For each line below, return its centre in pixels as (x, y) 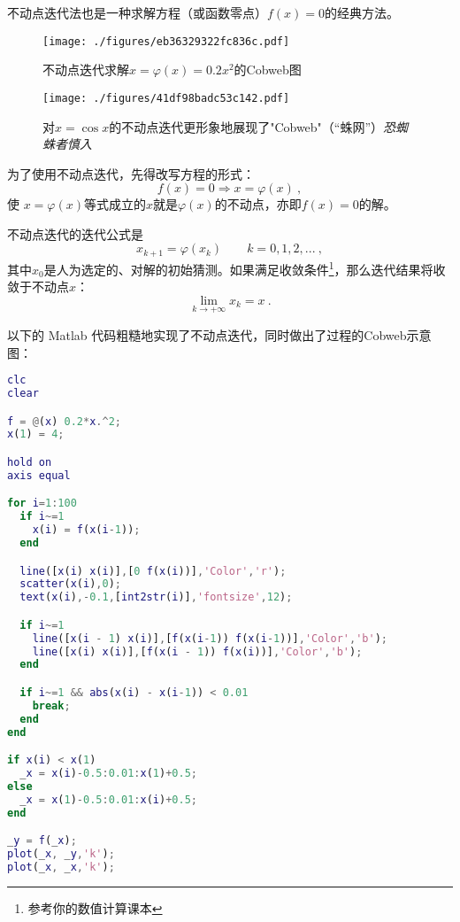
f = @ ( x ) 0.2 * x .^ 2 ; (65, 421)
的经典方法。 (362, 12)
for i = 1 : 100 (42, 504)
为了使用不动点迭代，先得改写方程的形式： (131, 173)
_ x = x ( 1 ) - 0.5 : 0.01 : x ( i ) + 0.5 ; (109, 799)
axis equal (39, 475)
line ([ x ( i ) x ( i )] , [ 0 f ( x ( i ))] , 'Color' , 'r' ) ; (153, 571)
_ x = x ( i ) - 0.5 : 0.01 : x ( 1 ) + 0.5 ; (109, 774)
